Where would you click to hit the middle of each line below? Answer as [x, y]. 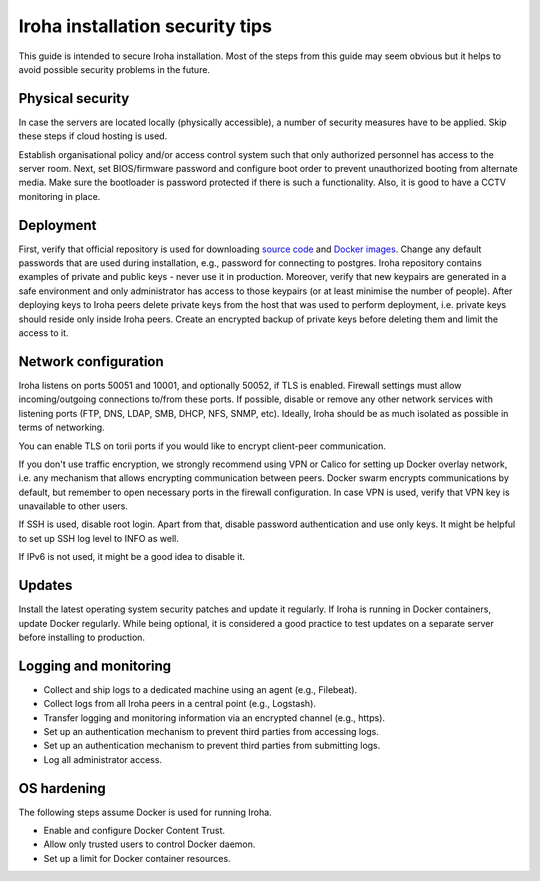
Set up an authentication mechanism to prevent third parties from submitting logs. [212, 746]
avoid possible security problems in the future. [114, 69]
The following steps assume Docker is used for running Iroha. [145, 812]
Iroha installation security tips [145, 26]
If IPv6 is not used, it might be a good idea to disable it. [131, 557]
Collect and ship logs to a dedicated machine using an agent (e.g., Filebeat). [200, 689]
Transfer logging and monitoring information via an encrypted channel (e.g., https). [214, 717]
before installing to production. [81, 637]
